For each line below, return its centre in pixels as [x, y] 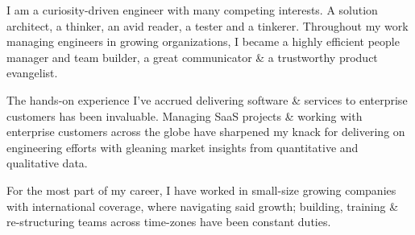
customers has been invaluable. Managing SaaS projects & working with [185, 115]
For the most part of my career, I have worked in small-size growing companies [201, 190]
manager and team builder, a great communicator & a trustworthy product [192, 57]
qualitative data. [47, 163]
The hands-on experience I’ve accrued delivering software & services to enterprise [207, 99]
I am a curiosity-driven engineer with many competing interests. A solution [192, 10]
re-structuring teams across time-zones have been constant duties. [169, 222]
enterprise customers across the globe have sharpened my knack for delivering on [206, 132]
